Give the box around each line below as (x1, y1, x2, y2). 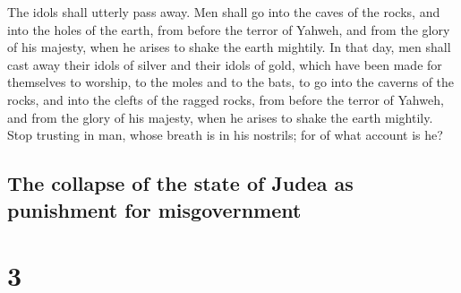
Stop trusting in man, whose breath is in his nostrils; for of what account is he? (7, 125, 443, 144)
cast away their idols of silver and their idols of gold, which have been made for (7, 55, 442, 73)
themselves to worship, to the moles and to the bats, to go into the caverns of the (7, 73, 455, 91)
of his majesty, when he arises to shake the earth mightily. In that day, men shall (7, 38, 451, 56)
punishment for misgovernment (7, 195, 302, 223)
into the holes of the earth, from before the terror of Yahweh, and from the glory (7, 20, 450, 39)
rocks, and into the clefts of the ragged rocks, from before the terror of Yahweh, (7, 90, 444, 108)
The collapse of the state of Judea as (7, 169, 354, 197)
